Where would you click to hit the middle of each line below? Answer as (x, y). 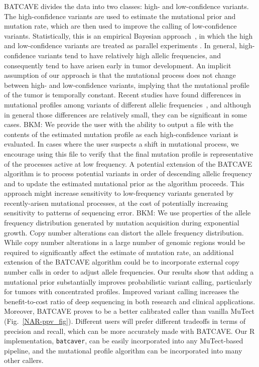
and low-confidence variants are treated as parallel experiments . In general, (120, 45)
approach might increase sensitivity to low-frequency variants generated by (119, 193)
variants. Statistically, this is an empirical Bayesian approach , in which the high (128, 35)
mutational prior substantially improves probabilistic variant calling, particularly (128, 281)
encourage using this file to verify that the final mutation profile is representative (128, 153)
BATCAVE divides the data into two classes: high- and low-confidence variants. (126, 6)
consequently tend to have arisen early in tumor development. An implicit (118, 65)
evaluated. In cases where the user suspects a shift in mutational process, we (121, 144)
